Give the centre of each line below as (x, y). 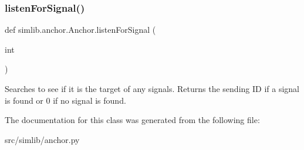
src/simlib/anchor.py (42, 139)
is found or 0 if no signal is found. (65, 100)
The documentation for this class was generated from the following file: (132, 120)
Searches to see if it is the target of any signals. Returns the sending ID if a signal (152, 88)
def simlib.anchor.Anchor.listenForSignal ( (80, 30)
